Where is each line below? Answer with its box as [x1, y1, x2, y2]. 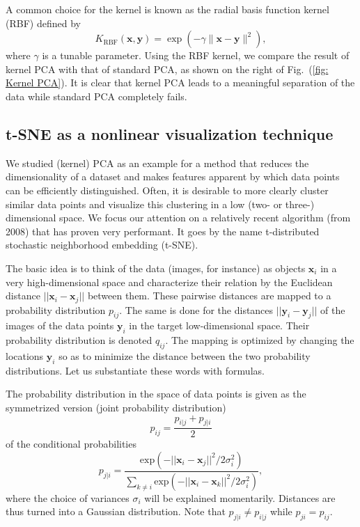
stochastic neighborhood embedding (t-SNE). [6, 237, 198, 252]
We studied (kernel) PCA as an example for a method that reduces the [6, 155, 309, 170]
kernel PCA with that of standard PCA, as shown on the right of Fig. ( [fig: [6, 61, 329, 76]
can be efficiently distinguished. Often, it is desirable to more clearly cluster [6, 182, 329, 197]
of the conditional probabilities [6, 436, 136, 451]
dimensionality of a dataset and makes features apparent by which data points [6, 169, 340, 184]
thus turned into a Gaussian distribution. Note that [6, 504, 226, 519]
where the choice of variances [6, 490, 130, 505]
